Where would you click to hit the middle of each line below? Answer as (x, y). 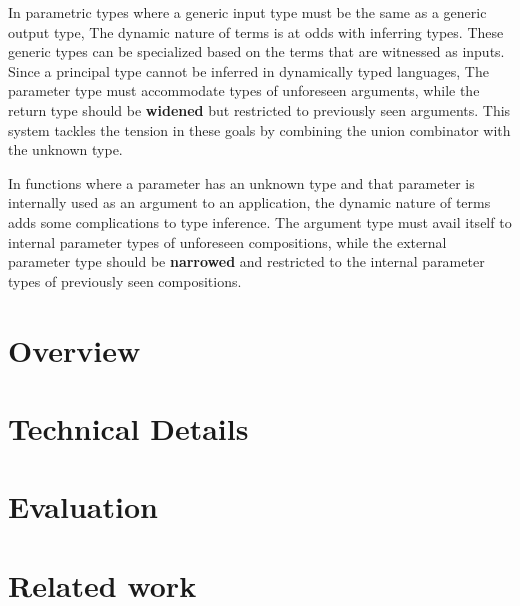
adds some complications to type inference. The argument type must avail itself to (260, 221)
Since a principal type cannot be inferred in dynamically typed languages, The (248, 70)
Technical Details (128, 427)
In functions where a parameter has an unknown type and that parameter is (241, 182)
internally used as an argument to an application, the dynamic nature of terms (249, 202)
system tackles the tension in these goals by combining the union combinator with (259, 129)
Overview (74, 349)
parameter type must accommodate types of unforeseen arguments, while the (244, 90)
